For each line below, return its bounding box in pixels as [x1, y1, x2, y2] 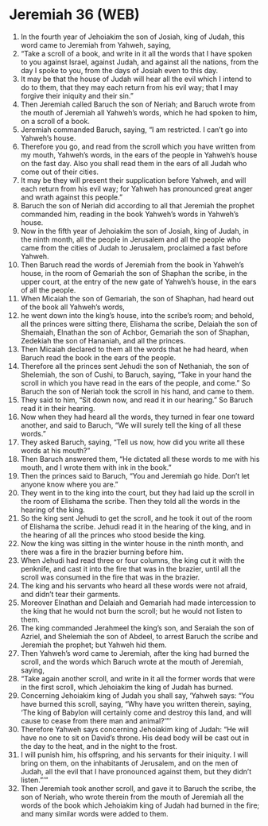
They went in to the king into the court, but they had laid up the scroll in [20, 487, 254, 498]
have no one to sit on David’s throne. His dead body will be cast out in [20, 733, 250, 743]
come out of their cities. [20, 167, 99, 176]
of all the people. [20, 285, 76, 295]
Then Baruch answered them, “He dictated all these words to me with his [20, 454, 260, 463]
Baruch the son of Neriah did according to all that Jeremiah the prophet [20, 200, 255, 210]
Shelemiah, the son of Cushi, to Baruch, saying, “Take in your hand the [20, 370, 252, 379]
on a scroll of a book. [20, 116, 91, 126]
